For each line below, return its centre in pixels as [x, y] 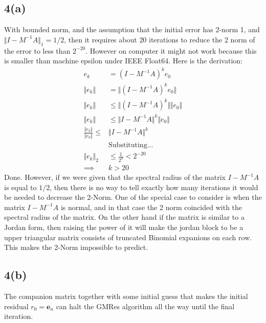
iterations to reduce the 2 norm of [202, 39]
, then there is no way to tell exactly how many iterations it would [154, 187]
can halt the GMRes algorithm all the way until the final [145, 306]
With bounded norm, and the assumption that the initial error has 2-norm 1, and [132, 29]
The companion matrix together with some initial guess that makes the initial [126, 296]
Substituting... [131, 145]
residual [16, 306]
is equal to [20, 187]
